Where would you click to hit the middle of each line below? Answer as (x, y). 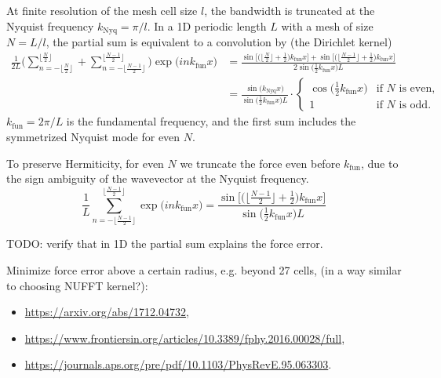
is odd (414, 105)
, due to (380, 163)
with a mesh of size (327, 25)
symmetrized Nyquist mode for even (93, 137)
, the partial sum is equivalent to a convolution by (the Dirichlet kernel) (219, 42)
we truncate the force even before (260, 163)
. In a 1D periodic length (207, 25)
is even (415, 88)
